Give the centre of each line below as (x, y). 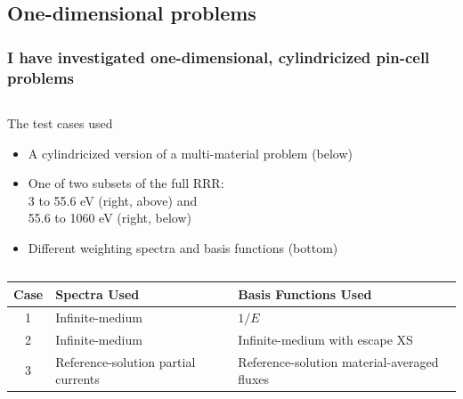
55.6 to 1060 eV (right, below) (110, 218)
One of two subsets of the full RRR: (126, 183)
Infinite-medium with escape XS (325, 339)
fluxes (254, 379)
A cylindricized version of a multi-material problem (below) (191, 153)
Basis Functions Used (305, 293)
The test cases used (60, 122)
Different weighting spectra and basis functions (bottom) (183, 247)
